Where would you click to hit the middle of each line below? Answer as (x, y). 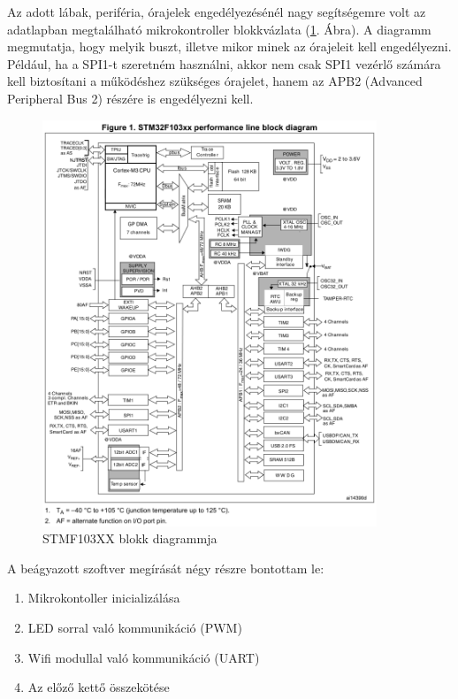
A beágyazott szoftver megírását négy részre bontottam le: (166, 568)
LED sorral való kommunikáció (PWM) (135, 627)
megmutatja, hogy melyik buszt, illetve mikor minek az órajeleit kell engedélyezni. (229, 46)
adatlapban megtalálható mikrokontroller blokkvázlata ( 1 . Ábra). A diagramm (219, 29)
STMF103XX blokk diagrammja (130, 538)
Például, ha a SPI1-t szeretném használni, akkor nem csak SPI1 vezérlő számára (224, 63)
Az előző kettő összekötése (99, 687)
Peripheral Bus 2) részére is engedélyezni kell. (130, 98)
